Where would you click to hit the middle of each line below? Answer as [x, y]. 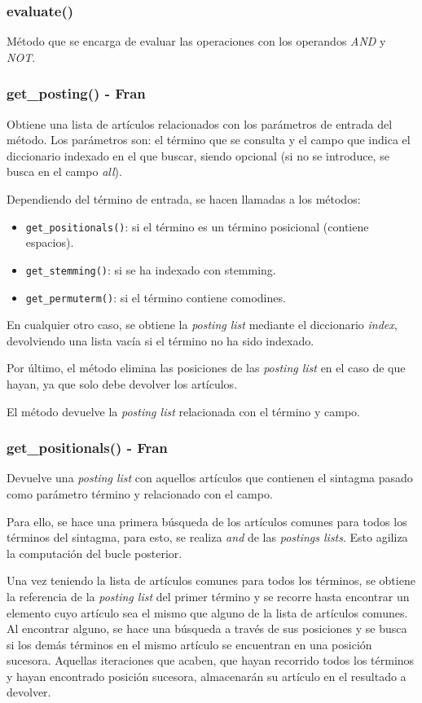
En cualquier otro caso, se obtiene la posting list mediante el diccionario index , [202, 325]
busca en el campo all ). [64, 171]
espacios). [50, 242]
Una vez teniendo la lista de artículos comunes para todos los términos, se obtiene [211, 580]
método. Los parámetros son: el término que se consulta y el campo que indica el [209, 140]
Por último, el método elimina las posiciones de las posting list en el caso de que [206, 368]
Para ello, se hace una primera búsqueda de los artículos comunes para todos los [207, 521]
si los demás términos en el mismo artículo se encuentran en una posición [189, 644]
